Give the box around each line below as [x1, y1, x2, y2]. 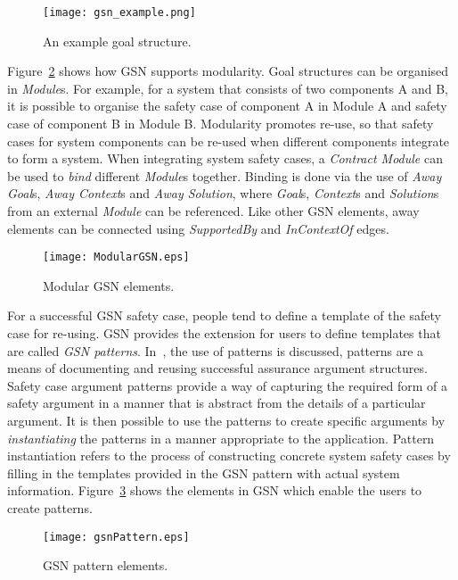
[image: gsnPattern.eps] [43, 530, 190, 543]
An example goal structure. [43, 31, 192, 50]
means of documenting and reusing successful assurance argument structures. [7, 359, 428, 377]
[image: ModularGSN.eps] [43, 251, 190, 264]
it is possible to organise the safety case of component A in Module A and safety [7, 96, 447, 115]
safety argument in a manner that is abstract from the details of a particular [7, 394, 426, 412]
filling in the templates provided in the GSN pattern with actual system [7, 463, 400, 482]
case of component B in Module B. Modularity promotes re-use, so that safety [7, 114, 434, 133]
